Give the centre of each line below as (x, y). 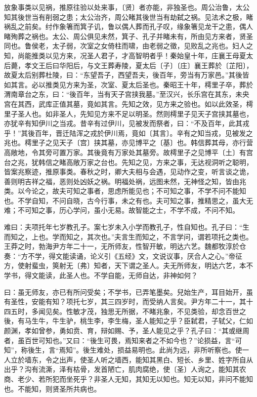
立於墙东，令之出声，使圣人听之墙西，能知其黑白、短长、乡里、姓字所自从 (132, 359)
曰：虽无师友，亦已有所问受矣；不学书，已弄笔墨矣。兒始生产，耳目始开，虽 (128, 292)
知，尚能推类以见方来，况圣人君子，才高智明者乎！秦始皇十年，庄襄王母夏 (125, 55)
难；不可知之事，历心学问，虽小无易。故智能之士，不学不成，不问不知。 (122, 210)
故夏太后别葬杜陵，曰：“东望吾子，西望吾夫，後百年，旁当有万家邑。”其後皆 (127, 75)
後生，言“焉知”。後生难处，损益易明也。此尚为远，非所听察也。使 (135, 350)
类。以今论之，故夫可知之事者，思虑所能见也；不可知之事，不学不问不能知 (125, 191)
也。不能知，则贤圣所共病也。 (52, 388)
